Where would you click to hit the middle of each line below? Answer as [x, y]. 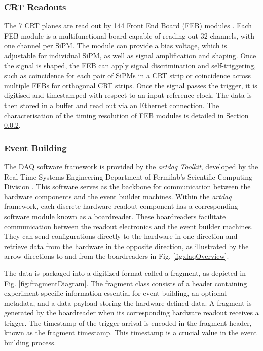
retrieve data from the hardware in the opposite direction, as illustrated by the [126, 246]
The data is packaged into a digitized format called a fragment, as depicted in [125, 273]
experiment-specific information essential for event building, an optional [116, 293]
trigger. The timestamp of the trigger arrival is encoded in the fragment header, [128, 322]
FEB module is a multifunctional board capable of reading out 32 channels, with [129, 35]
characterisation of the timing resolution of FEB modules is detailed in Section [126, 115]
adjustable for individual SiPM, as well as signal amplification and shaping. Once [130, 55]
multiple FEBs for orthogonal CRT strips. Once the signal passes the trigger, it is [131, 85]
